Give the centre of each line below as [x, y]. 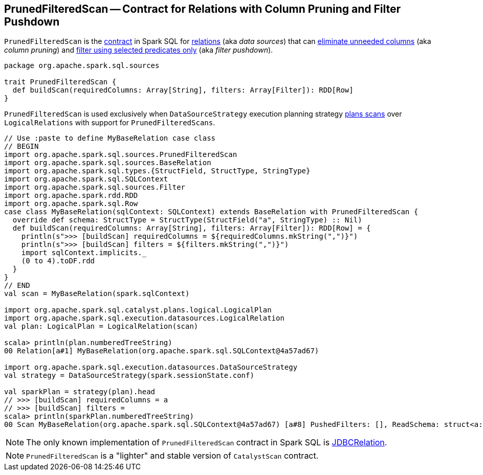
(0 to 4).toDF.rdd [58, 261]
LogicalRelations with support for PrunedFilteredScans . [110, 123]
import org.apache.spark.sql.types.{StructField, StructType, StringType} [157, 171]
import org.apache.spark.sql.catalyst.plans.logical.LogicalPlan [138, 310]
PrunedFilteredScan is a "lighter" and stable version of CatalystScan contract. [172, 456]
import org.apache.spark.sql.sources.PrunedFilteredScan [121, 155]
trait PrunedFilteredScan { [60, 82]
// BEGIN [21, 146]
